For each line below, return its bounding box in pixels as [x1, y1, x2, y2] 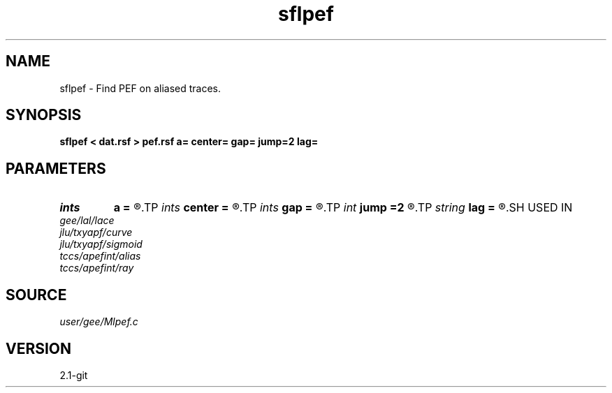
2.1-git [59, 369, 88, 381]
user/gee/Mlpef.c [59, 316, 138, 328]
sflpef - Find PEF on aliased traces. [59, 82, 221, 94]
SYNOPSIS [6, 106, 82, 124]
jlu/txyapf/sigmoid [59, 238, 143, 251]
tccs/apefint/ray [59, 262, 134, 274]
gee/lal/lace [59, 214, 115, 227]
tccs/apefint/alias [59, 250, 141, 262]
